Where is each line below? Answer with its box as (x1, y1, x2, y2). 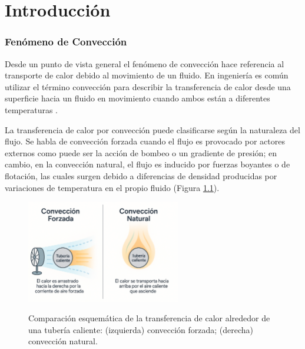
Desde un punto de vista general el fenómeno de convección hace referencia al (5, 57, 284, 70)
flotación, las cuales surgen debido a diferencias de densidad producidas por (5, 169, 277, 182)
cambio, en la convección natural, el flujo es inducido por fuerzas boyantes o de (5, 158, 290, 170)
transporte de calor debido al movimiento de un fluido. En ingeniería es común (5, 69, 289, 81)
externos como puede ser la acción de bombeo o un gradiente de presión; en (5, 146, 277, 159)
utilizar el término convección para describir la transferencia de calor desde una (5, 80, 291, 93)
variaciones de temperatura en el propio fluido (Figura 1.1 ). (5, 181, 220, 193)
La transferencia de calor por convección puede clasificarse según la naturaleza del (5, 123, 300, 136)
